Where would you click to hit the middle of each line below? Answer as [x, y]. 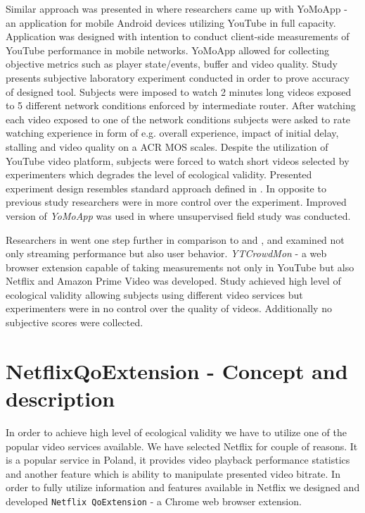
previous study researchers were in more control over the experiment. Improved [176, 202]
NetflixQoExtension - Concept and [177, 370]
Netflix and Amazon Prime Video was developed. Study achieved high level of [173, 281]
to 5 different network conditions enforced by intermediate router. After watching [181, 105]
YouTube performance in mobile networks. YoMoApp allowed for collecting [167, 50]
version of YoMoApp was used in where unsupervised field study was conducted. [178, 215]
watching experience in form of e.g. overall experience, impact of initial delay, [172, 133]
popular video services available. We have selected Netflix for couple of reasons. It [182, 446]
